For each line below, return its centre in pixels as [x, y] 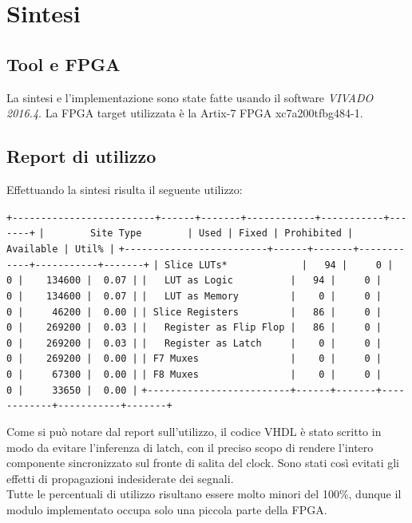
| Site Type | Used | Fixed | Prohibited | [196, 234]
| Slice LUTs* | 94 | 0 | [273, 265]
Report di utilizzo [81, 156]
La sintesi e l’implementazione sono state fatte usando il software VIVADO [190, 97]
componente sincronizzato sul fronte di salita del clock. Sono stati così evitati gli [203, 463]
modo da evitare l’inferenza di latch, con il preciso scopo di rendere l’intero [190, 447]
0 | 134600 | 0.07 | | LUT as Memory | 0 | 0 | [194, 296]
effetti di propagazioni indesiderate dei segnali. [120, 478]
